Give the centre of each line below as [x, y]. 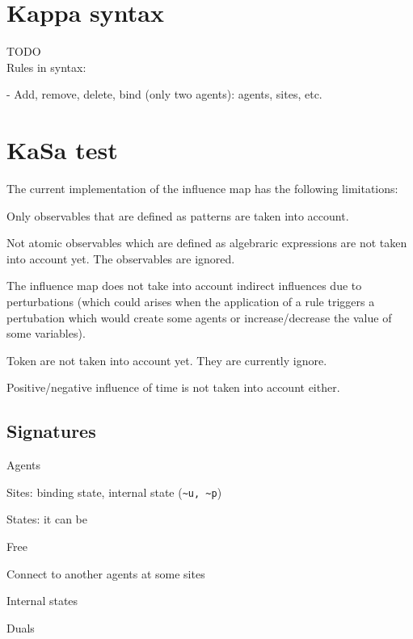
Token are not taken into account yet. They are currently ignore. [167, 360]
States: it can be [47, 519]
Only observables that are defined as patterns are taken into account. [178, 215]
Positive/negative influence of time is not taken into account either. [173, 387]
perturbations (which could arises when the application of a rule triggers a [191, 301]
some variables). [46, 333]
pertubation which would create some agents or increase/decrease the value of [199, 317]
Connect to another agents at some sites [106, 573]
